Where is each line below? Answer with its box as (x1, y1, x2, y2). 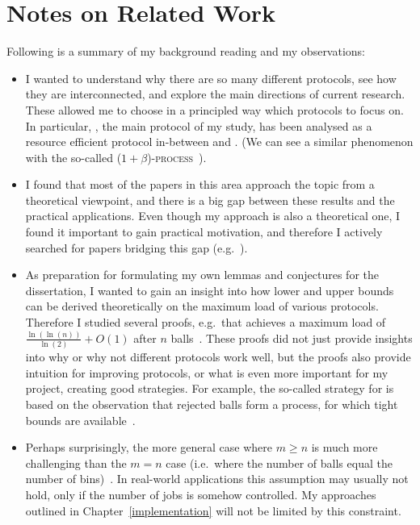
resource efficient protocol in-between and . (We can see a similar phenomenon (25, 133, 414, 150)
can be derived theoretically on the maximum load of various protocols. (25, 298, 379, 315)
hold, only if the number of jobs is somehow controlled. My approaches (25, 486, 376, 502)
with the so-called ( (25, 148, 122, 165)
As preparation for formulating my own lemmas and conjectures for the (25, 266, 379, 283)
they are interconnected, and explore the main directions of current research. (25, 85, 405, 102)
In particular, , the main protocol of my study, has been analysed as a (25, 117, 372, 134)
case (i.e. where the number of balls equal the (166, 454, 393, 471)
